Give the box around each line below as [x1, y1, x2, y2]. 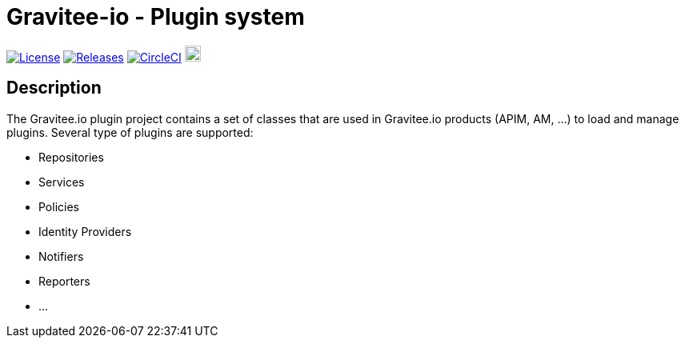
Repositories [38, 150, 104, 164]
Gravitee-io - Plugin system [6, 3, 305, 30]
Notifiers [38, 249, 84, 263]
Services [38, 174, 85, 189]
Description [6, 78, 102, 98]
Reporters [38, 274, 90, 288]
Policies [38, 199, 79, 214]
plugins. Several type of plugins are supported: [6, 125, 254, 139]
